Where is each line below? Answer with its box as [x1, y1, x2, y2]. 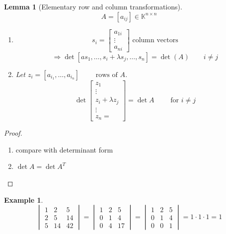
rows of [95, 71, 118, 78]
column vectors [132, 37, 178, 44]
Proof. [4, 128, 22, 138]
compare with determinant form [15, 144, 113, 155]
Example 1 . [4, 194, 43, 205]
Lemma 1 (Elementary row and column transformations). [4, 1, 182, 11]
